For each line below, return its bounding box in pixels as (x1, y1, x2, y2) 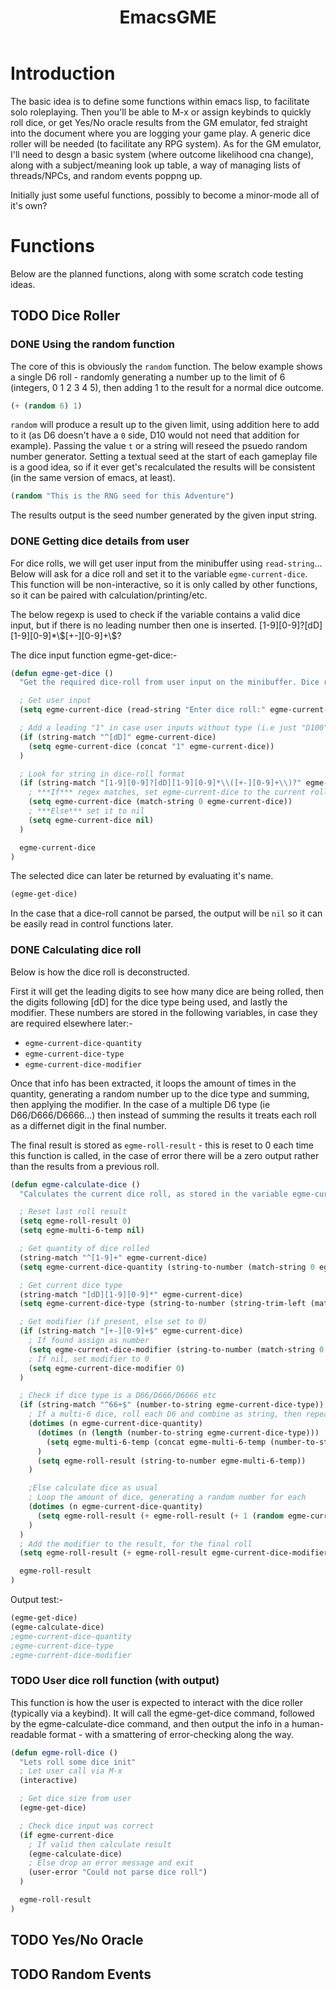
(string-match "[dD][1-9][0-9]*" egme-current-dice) (19, 1289, 244, 1300)
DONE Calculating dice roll (10, 943, 142, 957)
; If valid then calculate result (28, 1839, 172, 1850)
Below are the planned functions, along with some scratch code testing (10, 267, 304, 280)
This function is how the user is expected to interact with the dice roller (10, 1696, 303, 1708)
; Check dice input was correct (19, 1821, 155, 1831)
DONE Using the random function (10, 337, 175, 351)
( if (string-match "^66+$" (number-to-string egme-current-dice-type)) (19, 1400, 325, 1410)
